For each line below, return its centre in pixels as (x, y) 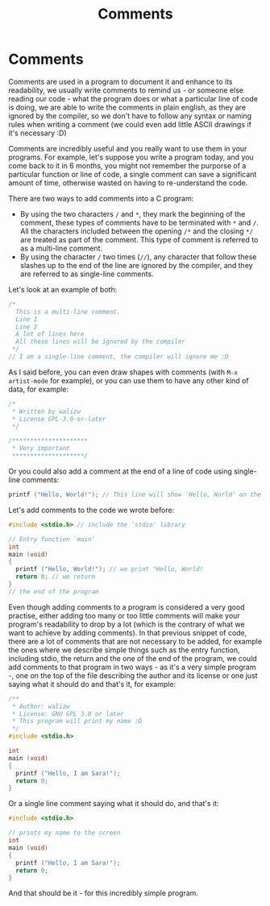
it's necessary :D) (37, 133)
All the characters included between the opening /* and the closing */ (137, 231)
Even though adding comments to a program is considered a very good (127, 607)
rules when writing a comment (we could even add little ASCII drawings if (130, 124)
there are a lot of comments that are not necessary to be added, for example (135, 641)
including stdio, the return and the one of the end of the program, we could (133, 658)
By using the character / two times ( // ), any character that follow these (138, 256)
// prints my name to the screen (64, 833)
